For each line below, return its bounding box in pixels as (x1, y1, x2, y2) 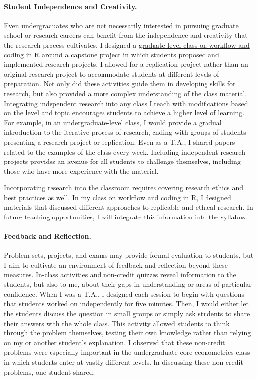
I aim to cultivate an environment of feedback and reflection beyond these (4, 260, 228, 270)
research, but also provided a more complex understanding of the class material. (4, 88, 247, 98)
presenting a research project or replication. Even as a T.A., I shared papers (4, 136, 235, 147)
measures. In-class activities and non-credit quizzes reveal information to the (4, 269, 236, 279)
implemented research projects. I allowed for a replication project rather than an (4, 59, 248, 69)
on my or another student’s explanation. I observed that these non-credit (4, 337, 225, 347)
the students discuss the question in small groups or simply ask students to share (4, 308, 250, 319)
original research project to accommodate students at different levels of (4, 68, 219, 79)
